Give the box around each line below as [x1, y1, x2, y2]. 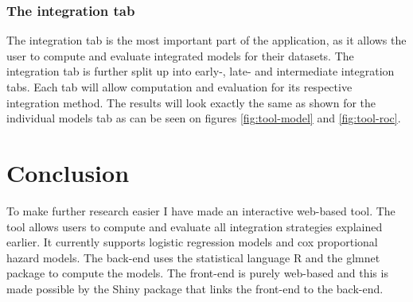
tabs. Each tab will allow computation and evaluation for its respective [6, 79, 353, 95]
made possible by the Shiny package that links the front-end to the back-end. [6, 280, 384, 296]
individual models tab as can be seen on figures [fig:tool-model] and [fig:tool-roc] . [6, 110, 401, 126]
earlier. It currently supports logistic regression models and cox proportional [6, 234, 378, 250]
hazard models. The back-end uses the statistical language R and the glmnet [6, 249, 380, 265]
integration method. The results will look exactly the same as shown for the [6, 94, 376, 110]
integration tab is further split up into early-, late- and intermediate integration [6, 63, 395, 79]
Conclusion [6, 156, 130, 188]
